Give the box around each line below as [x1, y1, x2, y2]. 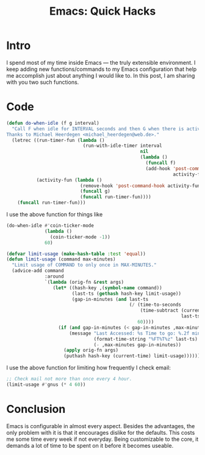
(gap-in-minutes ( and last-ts [71, 296, 149, 302]
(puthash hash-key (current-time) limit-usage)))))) [63, 353, 201, 359]
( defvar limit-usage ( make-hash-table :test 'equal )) [6, 251, 146, 257]
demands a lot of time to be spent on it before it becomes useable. [6, 442, 174, 449]
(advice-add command [12, 268, 64, 274]
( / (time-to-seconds [129, 301, 182, 308]
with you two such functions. [6, 78, 79, 86]
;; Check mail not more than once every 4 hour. [6, 376, 132, 382]
